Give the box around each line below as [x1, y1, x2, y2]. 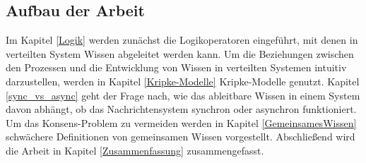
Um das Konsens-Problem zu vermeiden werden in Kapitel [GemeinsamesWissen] [6, 115, 357, 130]
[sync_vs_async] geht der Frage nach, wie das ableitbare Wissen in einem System [6, 87, 360, 102]
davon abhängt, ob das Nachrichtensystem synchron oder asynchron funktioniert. [6, 102, 357, 116]
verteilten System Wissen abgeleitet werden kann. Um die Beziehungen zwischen [6, 46, 354, 61]
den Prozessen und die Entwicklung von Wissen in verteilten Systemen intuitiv [6, 60, 347, 75]
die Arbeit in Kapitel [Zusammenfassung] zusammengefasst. [6, 143, 264, 157]
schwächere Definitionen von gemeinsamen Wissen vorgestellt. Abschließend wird [6, 129, 355, 144]
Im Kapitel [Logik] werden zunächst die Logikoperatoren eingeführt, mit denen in [6, 32, 358, 47]
